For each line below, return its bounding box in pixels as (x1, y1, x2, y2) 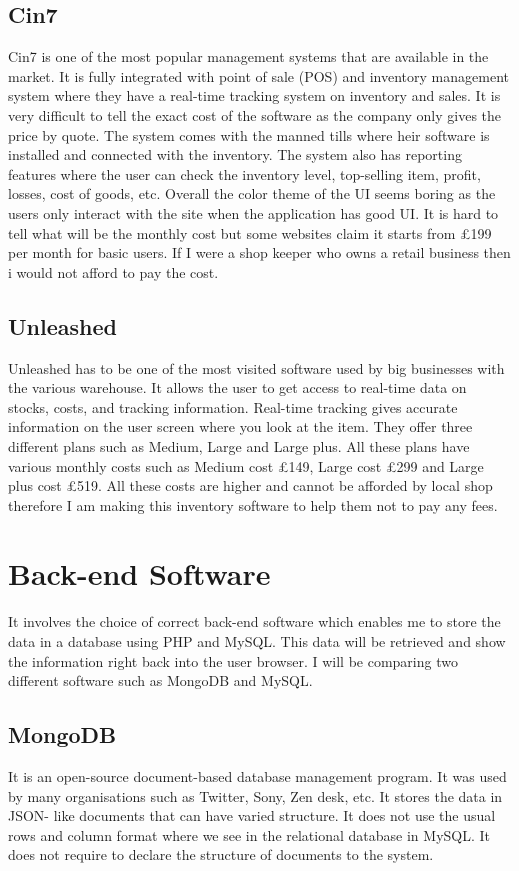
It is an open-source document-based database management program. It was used (8, 765, 507, 786)
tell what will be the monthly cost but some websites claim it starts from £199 (8, 222, 492, 243)
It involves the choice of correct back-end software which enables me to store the (8, 611, 501, 632)
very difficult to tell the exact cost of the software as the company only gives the (8, 104, 502, 125)
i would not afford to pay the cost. (8, 261, 219, 282)
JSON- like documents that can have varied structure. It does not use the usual (8, 805, 496, 826)
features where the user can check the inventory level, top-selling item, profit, (8, 163, 481, 184)
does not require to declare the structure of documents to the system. (8, 844, 434, 865)
